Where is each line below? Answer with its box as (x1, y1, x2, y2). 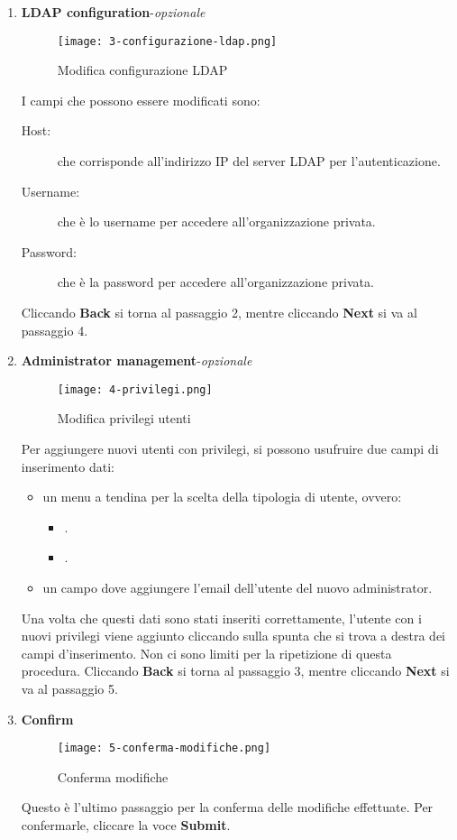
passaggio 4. (21, 320, 88, 339)
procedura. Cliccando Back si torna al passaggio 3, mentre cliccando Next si (21, 661, 450, 680)
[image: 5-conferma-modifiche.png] (57, 742, 271, 755)
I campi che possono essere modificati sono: (21, 90, 260, 109)
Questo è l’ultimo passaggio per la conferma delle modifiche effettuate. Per (21, 798, 434, 817)
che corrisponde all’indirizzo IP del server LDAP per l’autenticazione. (57, 152, 441, 171)
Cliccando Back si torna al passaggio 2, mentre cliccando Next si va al (21, 303, 417, 321)
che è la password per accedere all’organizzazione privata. (57, 272, 374, 291)
